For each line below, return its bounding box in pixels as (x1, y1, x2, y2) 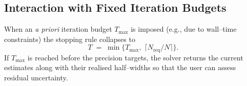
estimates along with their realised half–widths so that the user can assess (4, 62, 236, 73)
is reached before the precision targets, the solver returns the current (27, 52, 243, 62)
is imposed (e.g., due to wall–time (131, 24, 237, 34)
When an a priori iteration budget (4, 24, 112, 34)
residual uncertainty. (4, 72, 68, 83)
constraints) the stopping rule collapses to (4, 33, 135, 44)
